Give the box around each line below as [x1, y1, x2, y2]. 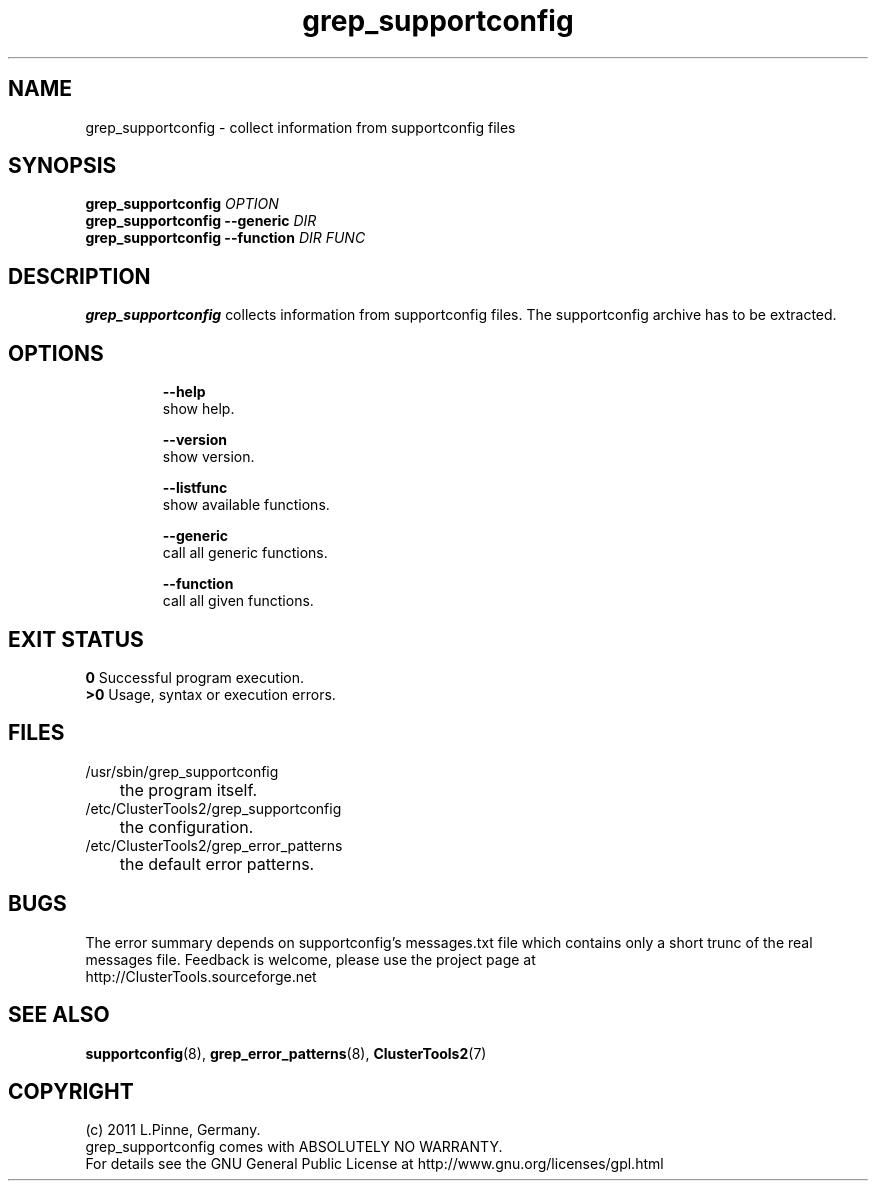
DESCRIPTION [8, 263, 151, 289]
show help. [162, 400, 235, 418]
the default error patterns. [119, 853, 315, 874]
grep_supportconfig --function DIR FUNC [85, 229, 366, 247]
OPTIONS [8, 340, 104, 366]
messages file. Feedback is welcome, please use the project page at [85, 950, 536, 968]
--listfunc [162, 479, 228, 497]
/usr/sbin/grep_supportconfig [85, 762, 279, 780]
